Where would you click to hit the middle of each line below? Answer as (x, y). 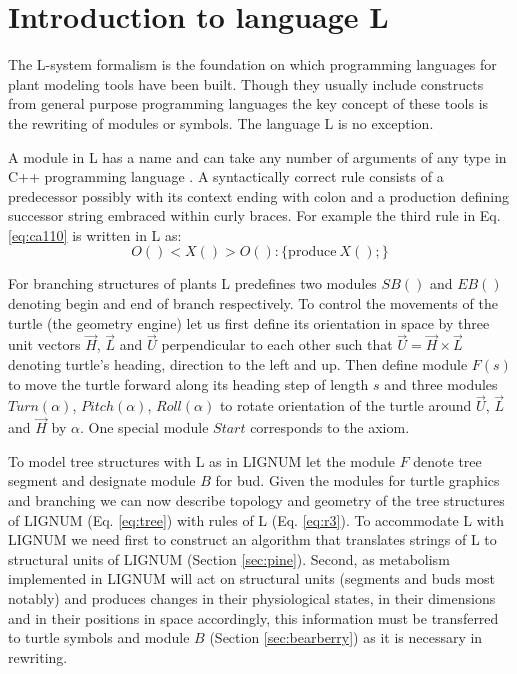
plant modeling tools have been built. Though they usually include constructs (246, 83)
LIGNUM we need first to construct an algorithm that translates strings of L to (252, 539)
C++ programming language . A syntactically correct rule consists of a (226, 176)
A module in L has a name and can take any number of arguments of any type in (257, 156)
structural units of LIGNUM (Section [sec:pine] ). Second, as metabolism (229, 558)
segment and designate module (102, 480)
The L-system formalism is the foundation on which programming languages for (252, 64)
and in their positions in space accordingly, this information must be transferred (253, 617)
